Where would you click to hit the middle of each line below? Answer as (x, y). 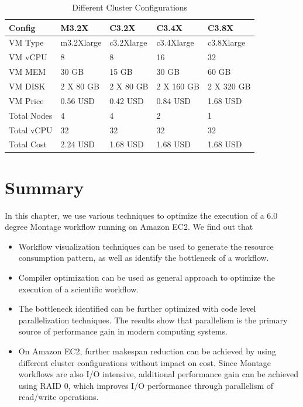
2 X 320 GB (229, 86)
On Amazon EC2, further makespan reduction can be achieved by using (147, 351)
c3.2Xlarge (128, 42)
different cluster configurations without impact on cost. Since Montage (145, 362)
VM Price (26, 100)
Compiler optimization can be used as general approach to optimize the (147, 277)
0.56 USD (78, 100)
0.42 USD (127, 100)
